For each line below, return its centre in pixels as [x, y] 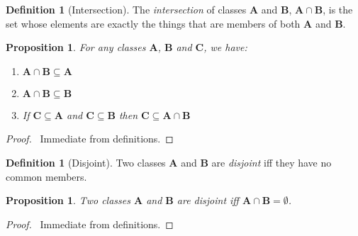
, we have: [225, 47]
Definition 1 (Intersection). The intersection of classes [126, 9]
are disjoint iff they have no [272, 162]
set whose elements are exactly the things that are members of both [153, 23]
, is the [338, 9]
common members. [46, 176]
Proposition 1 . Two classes [68, 200]
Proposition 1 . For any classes [76, 47]
